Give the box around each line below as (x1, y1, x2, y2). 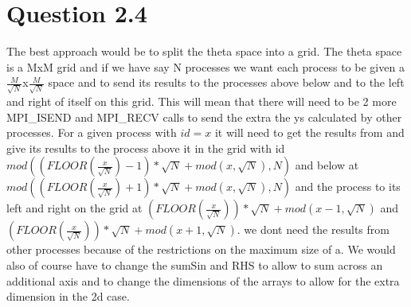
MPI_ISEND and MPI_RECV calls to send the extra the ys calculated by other (6, 108, 402, 125)
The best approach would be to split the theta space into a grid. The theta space (6, 43, 402, 60)
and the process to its (295, 178, 401, 195)
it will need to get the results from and (214, 124, 405, 141)
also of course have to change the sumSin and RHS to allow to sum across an (6, 256, 383, 273)
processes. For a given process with (6, 124, 177, 141)
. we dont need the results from (237, 221, 389, 238)
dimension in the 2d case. (6, 288, 130, 305)
